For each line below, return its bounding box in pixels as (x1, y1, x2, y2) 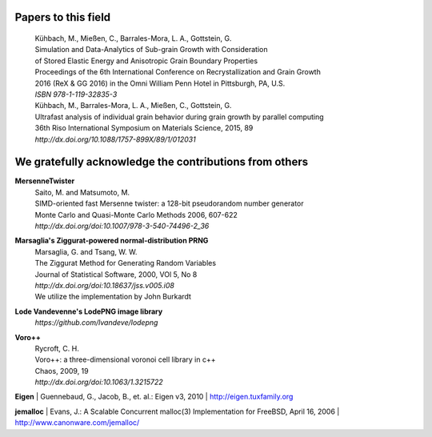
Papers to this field (14, 10, 111, 24)
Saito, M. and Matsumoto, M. (34, 187, 130, 197)
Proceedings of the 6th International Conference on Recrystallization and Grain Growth (34, 67, 322, 77)
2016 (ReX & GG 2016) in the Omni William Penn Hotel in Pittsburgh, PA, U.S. (34, 78, 286, 88)
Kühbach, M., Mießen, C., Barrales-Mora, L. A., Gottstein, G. (34, 34, 232, 43)
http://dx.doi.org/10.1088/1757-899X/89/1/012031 (34, 134, 196, 144)
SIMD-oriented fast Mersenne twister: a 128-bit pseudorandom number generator (34, 198, 304, 208)
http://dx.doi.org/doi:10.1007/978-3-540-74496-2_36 (34, 221, 210, 231)
